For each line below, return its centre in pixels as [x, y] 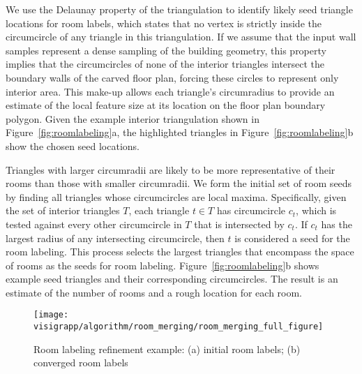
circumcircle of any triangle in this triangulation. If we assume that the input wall [181, 37]
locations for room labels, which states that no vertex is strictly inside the [164, 23]
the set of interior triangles [63, 210]
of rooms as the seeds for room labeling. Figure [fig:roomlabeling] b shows [163, 265]
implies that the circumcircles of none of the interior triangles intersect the [165, 64]
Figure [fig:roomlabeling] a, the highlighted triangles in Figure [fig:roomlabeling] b [180, 132]
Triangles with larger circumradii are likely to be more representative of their [171, 169]
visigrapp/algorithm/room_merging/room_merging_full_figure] [179, 327]
